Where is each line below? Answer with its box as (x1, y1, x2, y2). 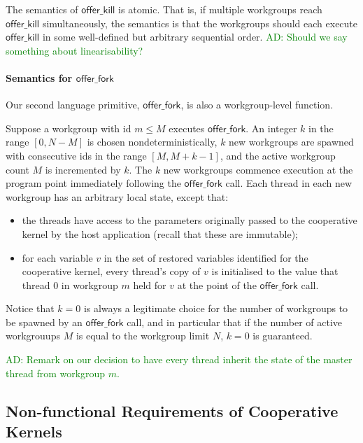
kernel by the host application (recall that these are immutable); (22, 226, 299, 241)
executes (169, 120, 205, 135)
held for (133, 277, 166, 292)
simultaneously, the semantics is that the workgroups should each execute (42, 15, 358, 30)
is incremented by (45, 162, 121, 176)
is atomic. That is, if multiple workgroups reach (118, 2, 322, 16)
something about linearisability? (6, 43, 143, 57)
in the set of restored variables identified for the (104, 250, 308, 265)
